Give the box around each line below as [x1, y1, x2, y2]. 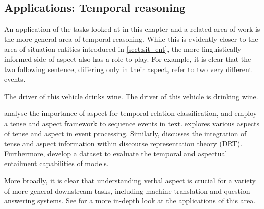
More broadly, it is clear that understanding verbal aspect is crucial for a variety [4, 175, 256, 185]
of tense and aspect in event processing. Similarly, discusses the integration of [4, 128, 247, 138]
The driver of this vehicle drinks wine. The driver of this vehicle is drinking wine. [4, 90, 258, 101]
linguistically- [201, 43, 244, 54]
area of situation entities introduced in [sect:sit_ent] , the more [4, 43, 200, 54]
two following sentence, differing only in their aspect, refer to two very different [4, 63, 252, 74]
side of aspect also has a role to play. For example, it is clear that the [34, 53, 251, 64]
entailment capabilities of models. [4, 158, 109, 169]
